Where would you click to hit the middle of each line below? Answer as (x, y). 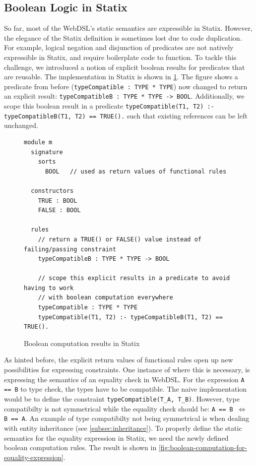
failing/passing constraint (70, 249)
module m (38, 142)
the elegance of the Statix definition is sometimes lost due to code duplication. (123, 37)
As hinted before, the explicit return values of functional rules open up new (119, 360)
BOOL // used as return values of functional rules (136, 171)
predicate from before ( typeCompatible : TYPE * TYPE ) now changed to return (126, 86)
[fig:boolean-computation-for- (203, 447)
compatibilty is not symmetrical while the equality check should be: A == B (119, 408)
